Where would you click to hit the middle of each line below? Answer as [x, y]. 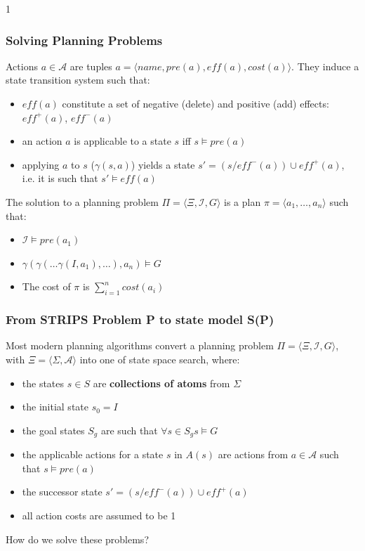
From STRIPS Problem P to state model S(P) [140, 319]
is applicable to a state [122, 141]
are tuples [91, 66]
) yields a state [163, 164]
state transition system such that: [78, 80]
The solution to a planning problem [82, 201]
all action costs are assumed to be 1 [99, 515]
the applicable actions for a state [93, 454]
